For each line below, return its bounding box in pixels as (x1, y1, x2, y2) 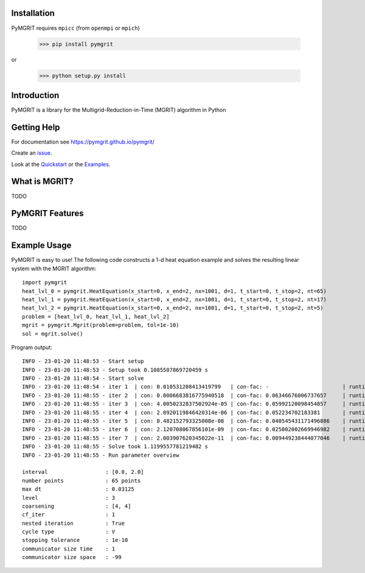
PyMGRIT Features (11, 208, 85, 219)
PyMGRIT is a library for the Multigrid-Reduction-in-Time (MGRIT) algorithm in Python (11, 106, 226, 113)
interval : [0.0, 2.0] (22, 469, 144, 476)
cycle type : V (22, 529, 116, 535)
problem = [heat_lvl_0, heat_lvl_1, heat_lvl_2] (22, 313, 170, 320)
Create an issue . (11, 149, 52, 156)
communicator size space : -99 (22, 554, 122, 561)
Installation (11, 8, 55, 18)
